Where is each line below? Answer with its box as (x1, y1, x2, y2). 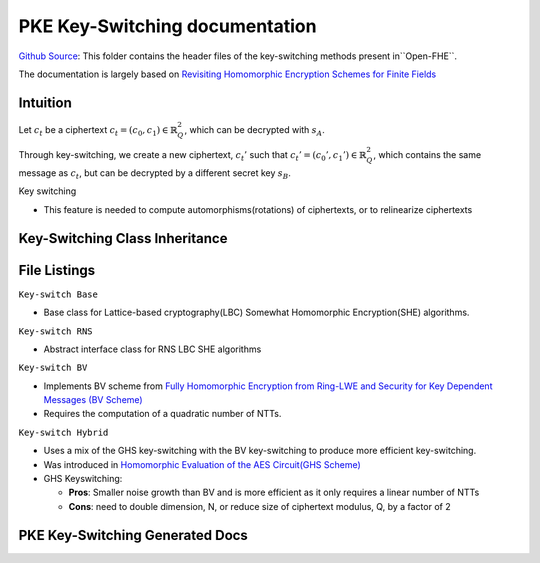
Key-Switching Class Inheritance (18, 230, 228, 247)
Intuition (18, 94, 72, 111)
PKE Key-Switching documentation (18, 15, 317, 37)
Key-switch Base (18, 288, 99, 300)
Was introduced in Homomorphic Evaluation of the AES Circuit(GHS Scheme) (43, 458, 362, 470)
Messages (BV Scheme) (43, 394, 144, 406)
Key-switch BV (18, 362, 88, 374)
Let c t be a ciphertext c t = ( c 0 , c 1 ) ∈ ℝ (18, 123, 178, 138)
